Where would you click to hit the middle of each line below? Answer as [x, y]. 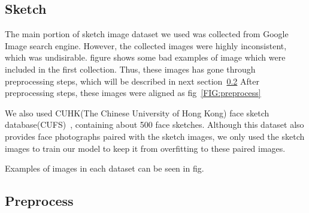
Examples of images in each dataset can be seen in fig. [104, 168]
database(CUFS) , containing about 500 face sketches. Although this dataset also [154, 124]
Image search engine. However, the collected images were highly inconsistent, [146, 45]
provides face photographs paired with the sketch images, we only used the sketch [155, 136]
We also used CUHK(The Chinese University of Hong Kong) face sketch [137, 112]
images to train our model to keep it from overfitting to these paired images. [145, 148]
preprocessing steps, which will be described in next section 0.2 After [132, 81]
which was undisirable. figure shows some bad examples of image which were [145, 57]
